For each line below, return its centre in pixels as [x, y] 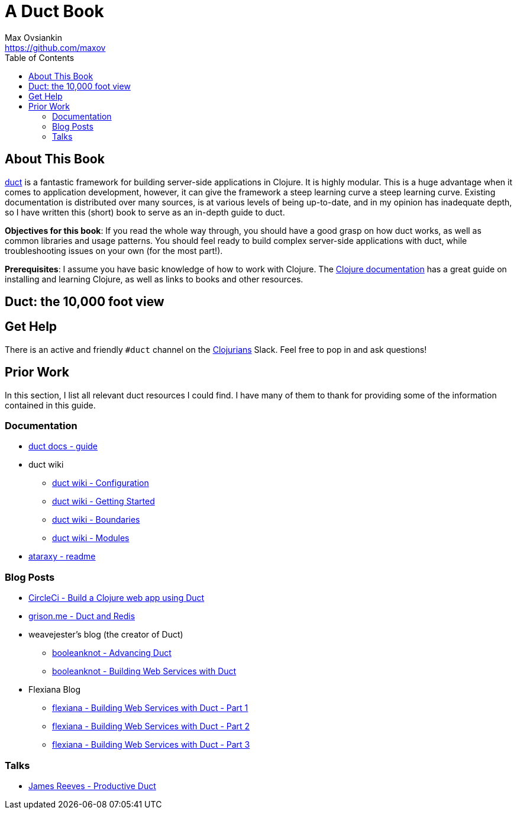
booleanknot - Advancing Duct [112, 653]
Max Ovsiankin [33, 37]
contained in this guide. [50, 405]
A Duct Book [54, 11]
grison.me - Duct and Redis [82, 616]
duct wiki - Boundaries [96, 520]
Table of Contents [40, 57]
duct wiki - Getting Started [104, 501]
